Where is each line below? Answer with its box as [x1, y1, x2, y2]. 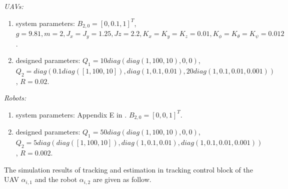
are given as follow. [92, 174, 151, 184]
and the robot [34, 174, 77, 184]
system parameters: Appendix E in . [15, 109, 127, 119]
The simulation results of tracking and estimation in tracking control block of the [4, 164, 253, 174]
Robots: [4, 92, 26, 103]
